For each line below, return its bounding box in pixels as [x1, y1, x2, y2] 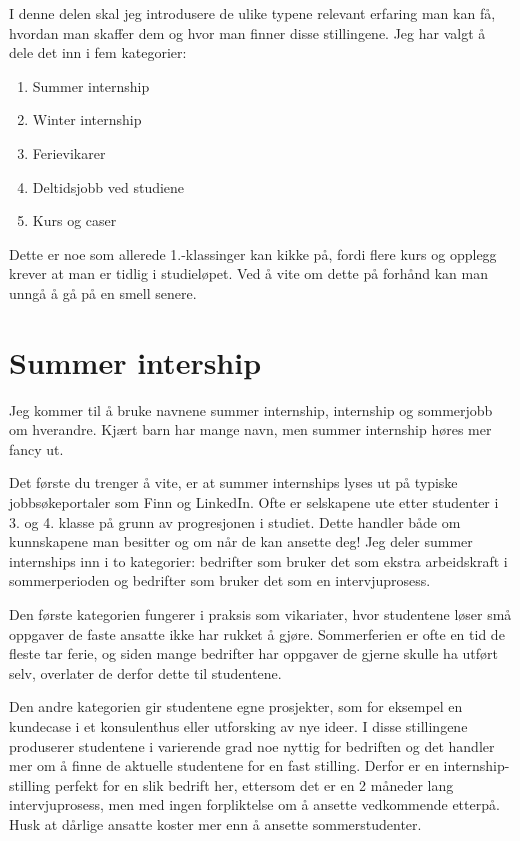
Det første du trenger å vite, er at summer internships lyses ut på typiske [9, 472, 458, 493]
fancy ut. [9, 438, 64, 459]
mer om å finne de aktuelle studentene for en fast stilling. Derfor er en [9, 755, 439, 776]
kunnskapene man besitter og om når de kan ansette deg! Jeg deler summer [9, 531, 473, 552]
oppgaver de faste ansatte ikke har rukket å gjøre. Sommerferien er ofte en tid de [9, 623, 505, 644]
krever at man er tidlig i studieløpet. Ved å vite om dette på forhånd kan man [9, 263, 488, 284]
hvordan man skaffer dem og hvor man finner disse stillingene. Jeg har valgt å [9, 22, 486, 43]
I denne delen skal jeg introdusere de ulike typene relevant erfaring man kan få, [9, 3, 496, 23]
